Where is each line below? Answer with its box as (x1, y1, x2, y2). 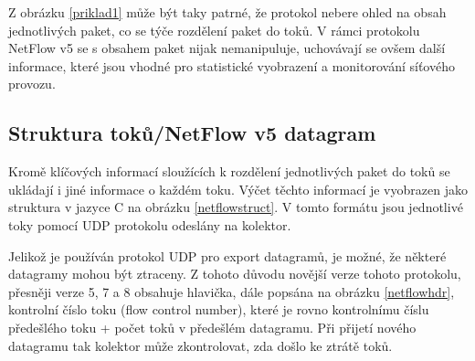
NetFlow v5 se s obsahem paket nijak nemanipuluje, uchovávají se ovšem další (8, 38, 446, 58)
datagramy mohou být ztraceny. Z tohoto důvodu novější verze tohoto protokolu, (8, 264, 461, 283)
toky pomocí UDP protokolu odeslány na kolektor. (8, 215, 291, 234)
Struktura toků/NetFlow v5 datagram (8, 119, 376, 147)
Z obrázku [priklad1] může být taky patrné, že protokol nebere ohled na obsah (8, 3, 447, 21)
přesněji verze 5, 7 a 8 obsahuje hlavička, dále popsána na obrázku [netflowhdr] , (8, 281, 455, 301)
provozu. (8, 74, 56, 93)
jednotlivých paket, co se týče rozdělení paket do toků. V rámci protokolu (8, 20, 420, 39)
